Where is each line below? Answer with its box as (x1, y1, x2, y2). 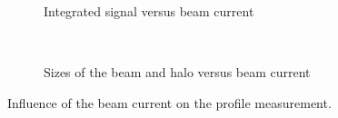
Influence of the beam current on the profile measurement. (7, 93, 332, 112)
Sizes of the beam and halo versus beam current (44, 63, 311, 82)
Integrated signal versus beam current (44, 2, 254, 20)
